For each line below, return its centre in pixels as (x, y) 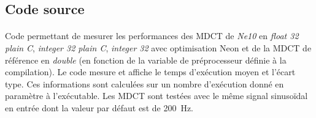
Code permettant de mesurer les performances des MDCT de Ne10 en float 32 (152, 36)
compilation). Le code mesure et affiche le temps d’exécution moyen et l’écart (150, 72)
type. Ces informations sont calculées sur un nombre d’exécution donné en (145, 83)
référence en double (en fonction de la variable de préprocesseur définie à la (146, 60)
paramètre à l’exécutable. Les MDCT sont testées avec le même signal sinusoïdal (156, 96)
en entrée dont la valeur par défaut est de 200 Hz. (99, 107)
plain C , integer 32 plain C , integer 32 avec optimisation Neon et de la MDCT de (158, 47)
